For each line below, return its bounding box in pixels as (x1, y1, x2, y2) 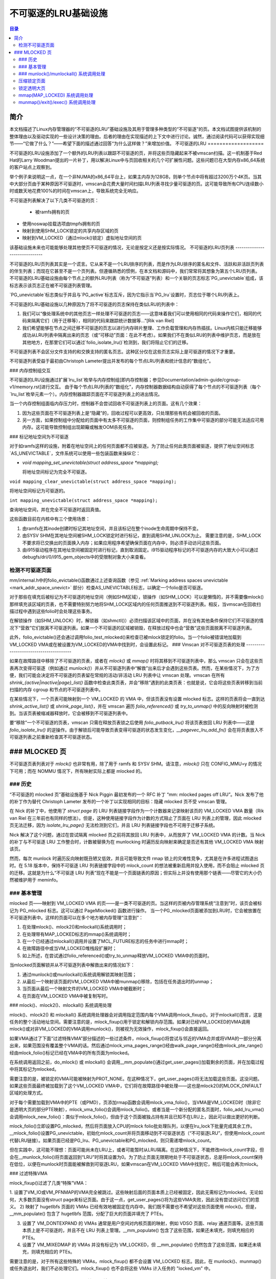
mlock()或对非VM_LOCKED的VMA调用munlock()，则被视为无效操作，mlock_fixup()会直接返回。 (9, 1026, 212, 1032)
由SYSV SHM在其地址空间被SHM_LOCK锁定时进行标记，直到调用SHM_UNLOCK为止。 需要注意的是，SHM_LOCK (22, 533, 262, 539)
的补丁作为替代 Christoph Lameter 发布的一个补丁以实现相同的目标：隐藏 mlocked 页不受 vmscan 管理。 (9, 799, 229, 805)
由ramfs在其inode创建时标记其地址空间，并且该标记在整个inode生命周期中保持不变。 (22, 525, 201, 532)
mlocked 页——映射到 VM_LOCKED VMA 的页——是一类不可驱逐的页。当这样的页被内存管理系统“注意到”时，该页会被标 (9, 900, 262, 907)
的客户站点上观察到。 (9, 164, 55, 170)
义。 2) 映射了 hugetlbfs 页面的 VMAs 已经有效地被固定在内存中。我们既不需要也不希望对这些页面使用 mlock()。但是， (9, 1203, 259, 1209)
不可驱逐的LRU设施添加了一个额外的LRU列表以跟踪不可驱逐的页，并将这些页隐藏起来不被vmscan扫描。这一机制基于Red (9, 150, 263, 156)
